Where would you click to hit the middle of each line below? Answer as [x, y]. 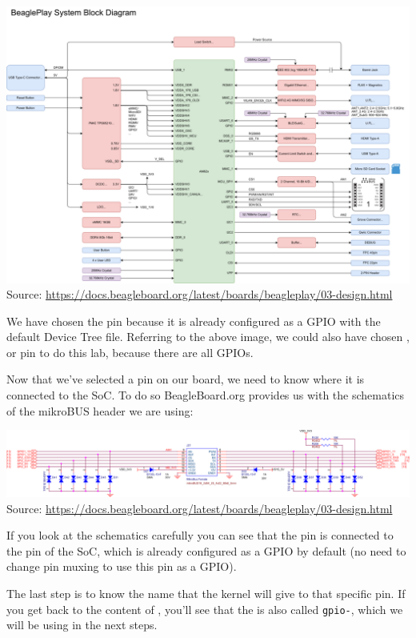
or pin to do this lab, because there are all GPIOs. [130, 352]
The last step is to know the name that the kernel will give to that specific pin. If [206, 593]
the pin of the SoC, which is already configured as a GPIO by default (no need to [206, 550]
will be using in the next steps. [82, 625]
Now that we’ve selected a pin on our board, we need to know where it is [186, 379]
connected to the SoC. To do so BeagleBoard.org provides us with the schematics [206, 395]
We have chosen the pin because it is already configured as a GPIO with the [194, 321]
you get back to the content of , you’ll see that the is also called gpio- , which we [205, 609]
